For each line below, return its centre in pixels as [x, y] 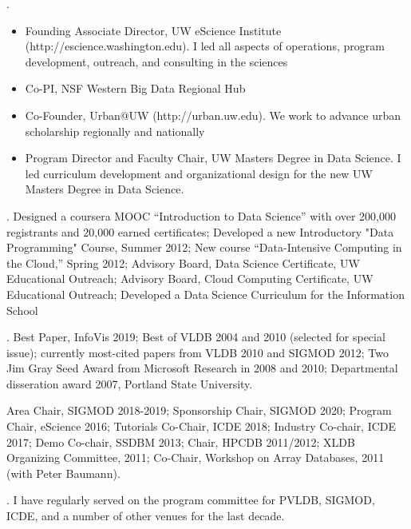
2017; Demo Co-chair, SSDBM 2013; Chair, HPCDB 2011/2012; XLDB [181, 441]
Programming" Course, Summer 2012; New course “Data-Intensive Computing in [204, 247]
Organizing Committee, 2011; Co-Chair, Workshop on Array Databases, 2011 [196, 457]
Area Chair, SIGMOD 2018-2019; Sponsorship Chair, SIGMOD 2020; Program [199, 410]
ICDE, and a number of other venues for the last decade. [146, 516]
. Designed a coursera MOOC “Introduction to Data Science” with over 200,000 [201, 215]
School [22, 310]
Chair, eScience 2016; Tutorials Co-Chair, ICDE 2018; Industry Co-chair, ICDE [202, 426]
